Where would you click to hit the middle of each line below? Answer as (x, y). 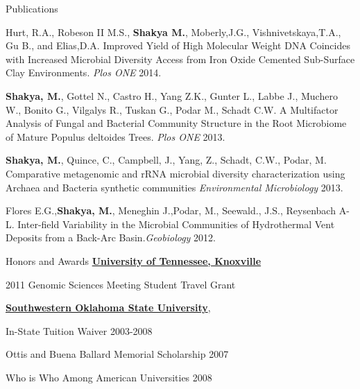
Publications (32, 8)
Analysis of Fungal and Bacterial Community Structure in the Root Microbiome (176, 123)
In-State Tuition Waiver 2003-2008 (79, 330)
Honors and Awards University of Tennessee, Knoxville (134, 260)
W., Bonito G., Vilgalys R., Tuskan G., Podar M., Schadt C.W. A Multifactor (172, 109)
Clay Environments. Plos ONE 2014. (84, 72)
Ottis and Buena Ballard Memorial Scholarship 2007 (117, 354)
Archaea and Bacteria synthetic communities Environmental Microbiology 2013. (174, 187)
